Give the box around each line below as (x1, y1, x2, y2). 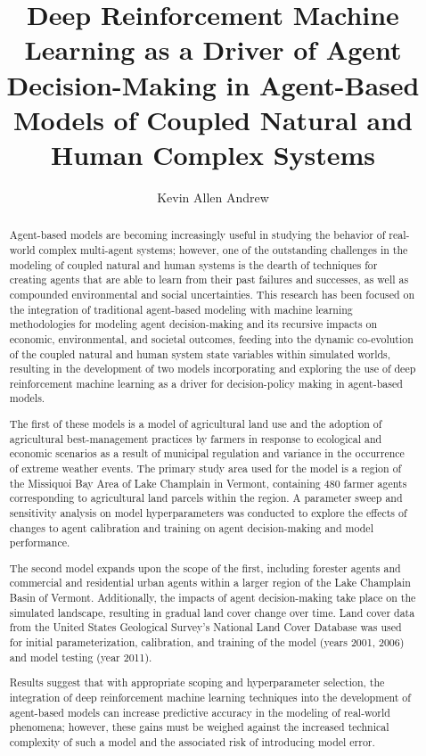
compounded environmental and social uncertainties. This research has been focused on (9, 286, 415, 301)
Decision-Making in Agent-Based (6, 66, 420, 103)
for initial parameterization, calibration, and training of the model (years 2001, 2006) (9, 635, 405, 650)
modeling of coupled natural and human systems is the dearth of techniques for (9, 257, 378, 272)
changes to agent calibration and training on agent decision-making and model (9, 520, 373, 535)
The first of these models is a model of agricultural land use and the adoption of (9, 416, 382, 431)
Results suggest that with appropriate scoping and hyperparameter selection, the (9, 675, 385, 690)
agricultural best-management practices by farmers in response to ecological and (9, 431, 382, 446)
